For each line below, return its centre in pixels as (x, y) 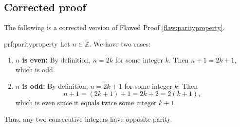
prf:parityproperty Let (37, 43)
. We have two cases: (120, 43)
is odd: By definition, (55, 86)
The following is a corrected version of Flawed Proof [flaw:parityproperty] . (114, 27)
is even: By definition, (56, 60)
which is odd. (35, 69)
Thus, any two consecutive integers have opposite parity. (88, 119)
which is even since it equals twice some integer (86, 103)
